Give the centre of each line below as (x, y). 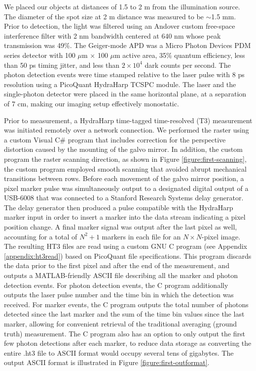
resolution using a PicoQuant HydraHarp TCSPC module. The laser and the (120, 84)
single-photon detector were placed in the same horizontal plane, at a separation (125, 94)
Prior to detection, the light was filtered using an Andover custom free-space (120, 26)
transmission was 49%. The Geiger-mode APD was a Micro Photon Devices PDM (128, 45)
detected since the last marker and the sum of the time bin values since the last (124, 314)
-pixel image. (221, 236)
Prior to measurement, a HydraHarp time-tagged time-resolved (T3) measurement (128, 120)
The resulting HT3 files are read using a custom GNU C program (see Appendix (126, 246)
